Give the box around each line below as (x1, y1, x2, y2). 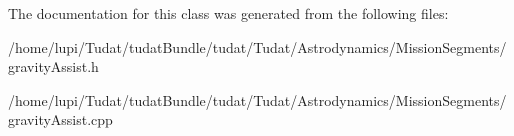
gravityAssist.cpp (8, 109, 113, 130)
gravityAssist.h (8, 56, 99, 77)
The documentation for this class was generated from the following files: (8, 3, 449, 23)
